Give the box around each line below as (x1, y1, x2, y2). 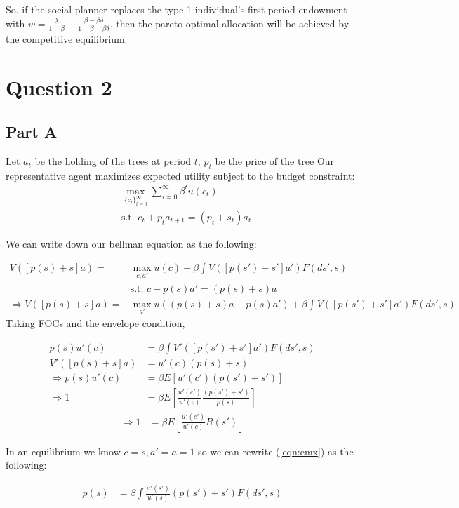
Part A (6, 121, 58, 142)
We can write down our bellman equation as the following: (6, 236, 257, 250)
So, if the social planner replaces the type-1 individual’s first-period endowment (6, 2, 347, 16)
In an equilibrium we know (6, 443, 121, 458)
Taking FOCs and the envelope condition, (6, 315, 185, 330)
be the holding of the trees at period (34, 154, 192, 168)
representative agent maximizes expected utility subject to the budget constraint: (6, 168, 355, 182)
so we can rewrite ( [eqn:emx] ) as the (198, 443, 354, 458)
